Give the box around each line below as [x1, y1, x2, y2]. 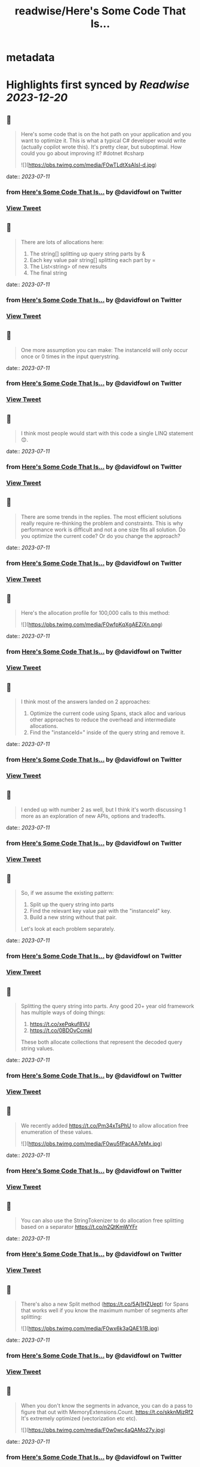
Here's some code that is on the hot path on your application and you [20, 131, 192, 138]
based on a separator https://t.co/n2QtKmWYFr [20, 1223, 138, 1231]
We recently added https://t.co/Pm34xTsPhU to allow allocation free [20, 1122, 189, 1129]
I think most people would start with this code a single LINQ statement [20, 430, 193, 437]
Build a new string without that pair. [29, 913, 117, 921]
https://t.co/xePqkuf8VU [29, 1021, 90, 1028]
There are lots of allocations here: [20, 238, 104, 245]
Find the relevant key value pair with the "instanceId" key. [29, 907, 172, 915]
